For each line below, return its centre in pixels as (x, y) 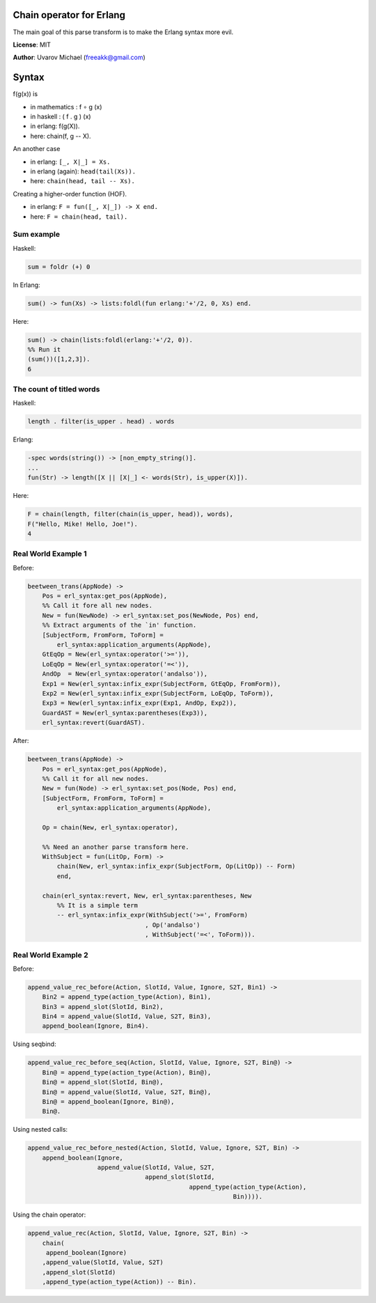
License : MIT (32, 45)
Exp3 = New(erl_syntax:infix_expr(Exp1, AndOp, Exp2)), (140, 703)
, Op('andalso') (173, 925)
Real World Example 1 (50, 554)
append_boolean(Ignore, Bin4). (95, 1026)
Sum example (37, 235)
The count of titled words (56, 389)
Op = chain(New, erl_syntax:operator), (110, 827)
